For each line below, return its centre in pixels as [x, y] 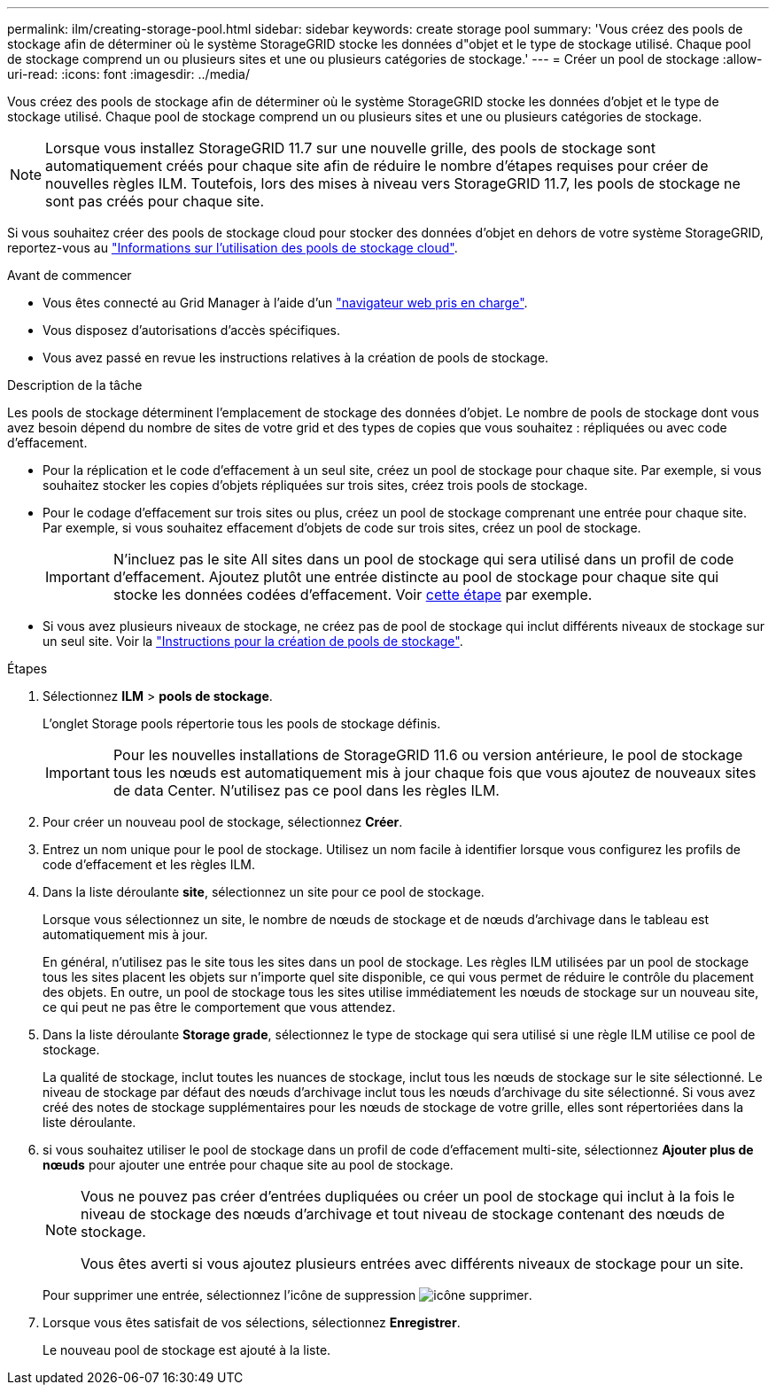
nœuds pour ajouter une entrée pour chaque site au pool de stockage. [248, 1165]
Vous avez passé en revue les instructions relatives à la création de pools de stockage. [296, 358]
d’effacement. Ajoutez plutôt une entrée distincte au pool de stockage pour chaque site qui [416, 577]
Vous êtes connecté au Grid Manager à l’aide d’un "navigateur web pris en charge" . [285, 303]
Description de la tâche [75, 385]
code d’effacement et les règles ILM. [149, 864]
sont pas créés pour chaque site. [155, 201]
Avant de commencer [70, 275]
